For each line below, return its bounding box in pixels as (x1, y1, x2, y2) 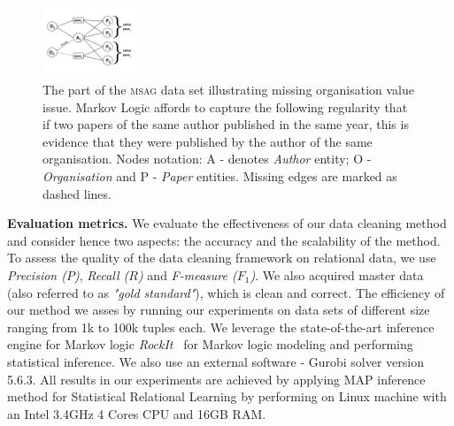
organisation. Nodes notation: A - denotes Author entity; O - (42, 149, 372, 168)
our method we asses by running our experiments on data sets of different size (7, 300, 430, 319)
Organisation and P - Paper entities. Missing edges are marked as (42, 167, 397, 186)
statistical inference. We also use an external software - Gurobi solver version (7, 353, 425, 370)
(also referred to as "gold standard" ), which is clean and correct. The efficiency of (7, 283, 445, 301)
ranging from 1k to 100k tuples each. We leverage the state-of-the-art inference (7, 317, 435, 336)
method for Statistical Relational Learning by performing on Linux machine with (7, 387, 447, 406)
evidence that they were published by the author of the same (42, 132, 373, 150)
